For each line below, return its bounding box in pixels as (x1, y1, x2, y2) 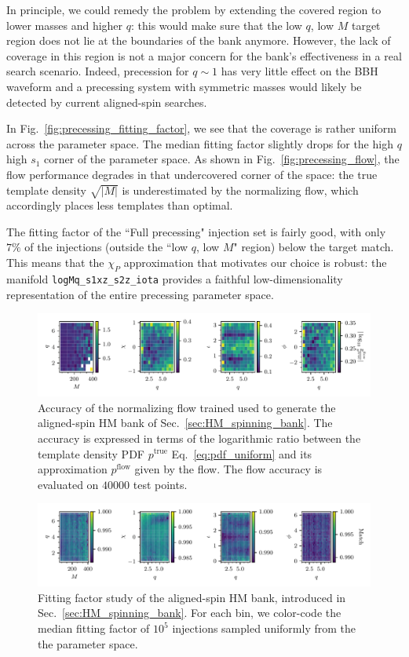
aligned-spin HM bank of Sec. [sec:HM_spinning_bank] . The (38, 414, 333, 431)
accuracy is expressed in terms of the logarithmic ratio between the (38, 429, 361, 446)
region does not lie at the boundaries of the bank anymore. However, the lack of (6, 32, 391, 49)
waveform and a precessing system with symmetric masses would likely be (6, 78, 362, 94)
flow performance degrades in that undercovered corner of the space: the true (6, 166, 378, 182)
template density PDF (38, 445, 144, 462)
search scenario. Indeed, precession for (6, 63, 189, 79)
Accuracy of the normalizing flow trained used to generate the (38, 399, 336, 415)
